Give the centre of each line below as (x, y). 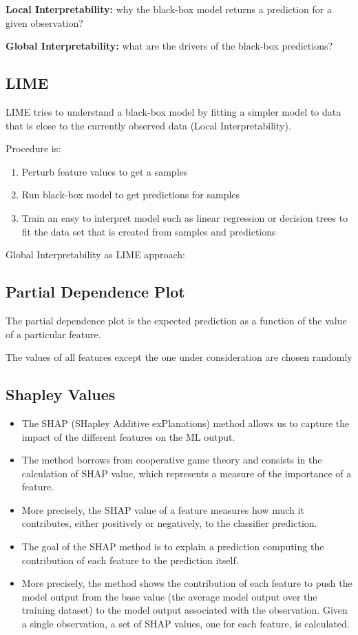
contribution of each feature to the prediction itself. (130, 560)
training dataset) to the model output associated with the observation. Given (185, 610)
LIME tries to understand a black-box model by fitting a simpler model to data (173, 111)
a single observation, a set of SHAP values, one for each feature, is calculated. (186, 624)
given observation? (44, 22)
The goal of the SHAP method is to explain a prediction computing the (173, 546)
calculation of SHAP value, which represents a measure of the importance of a (187, 473)
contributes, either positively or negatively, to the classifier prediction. (169, 523)
